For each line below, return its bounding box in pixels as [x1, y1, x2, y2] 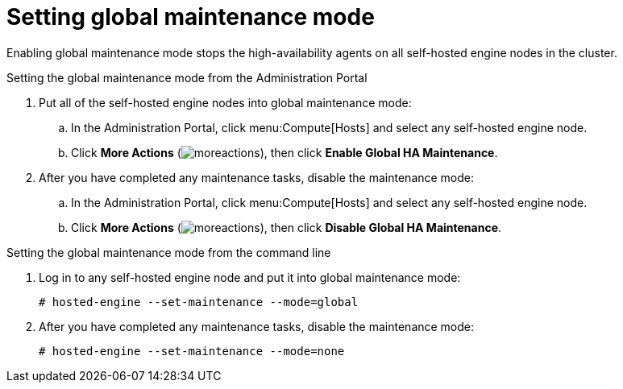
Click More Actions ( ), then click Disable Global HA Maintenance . [71, 220, 502, 234]
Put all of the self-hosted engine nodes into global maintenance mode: [39, 95, 412, 110]
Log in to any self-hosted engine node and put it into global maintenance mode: [39, 270, 461, 284]
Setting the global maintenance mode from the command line [6, 245, 331, 259]
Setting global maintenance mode [6, 3, 375, 31]
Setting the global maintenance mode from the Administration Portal [6, 70, 368, 85]
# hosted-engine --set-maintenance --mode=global [39, 295, 359, 308]
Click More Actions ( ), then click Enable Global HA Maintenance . [71, 145, 498, 159]
